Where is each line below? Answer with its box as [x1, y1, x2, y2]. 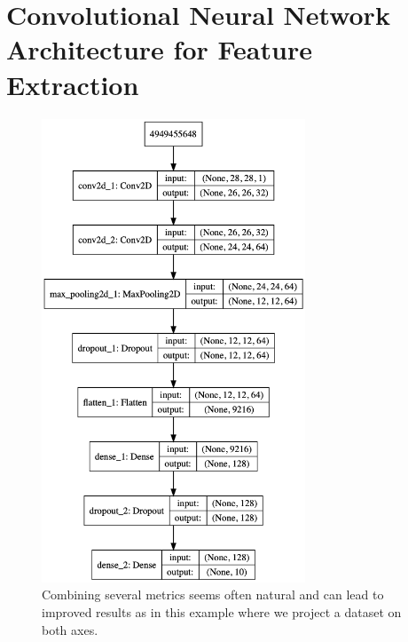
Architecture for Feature [6, 31, 312, 67]
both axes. [42, 620, 98, 638]
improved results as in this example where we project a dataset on [42, 603, 402, 622]
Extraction [6, 66, 139, 102]
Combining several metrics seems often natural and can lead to [42, 585, 384, 604]
